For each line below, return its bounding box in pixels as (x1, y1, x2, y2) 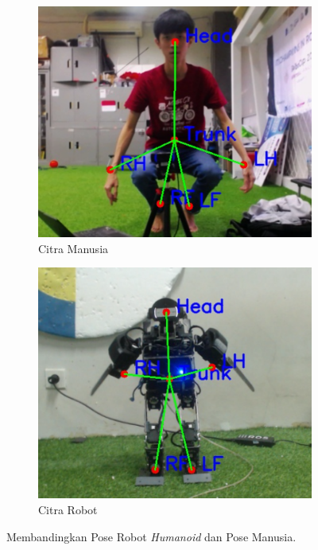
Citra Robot (38, 501, 98, 517)
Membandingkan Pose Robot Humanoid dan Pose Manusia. (6, 528, 297, 544)
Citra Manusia (38, 240, 109, 256)
